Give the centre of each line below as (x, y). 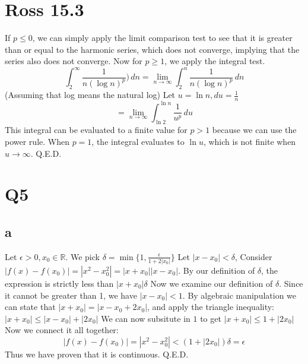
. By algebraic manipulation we (239, 295)
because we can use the (254, 130)
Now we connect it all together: (62, 330)
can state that (30, 307)
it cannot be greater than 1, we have (71, 295)
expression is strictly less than (59, 283)
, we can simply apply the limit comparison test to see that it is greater (162, 38)
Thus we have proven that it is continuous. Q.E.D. (97, 354)
